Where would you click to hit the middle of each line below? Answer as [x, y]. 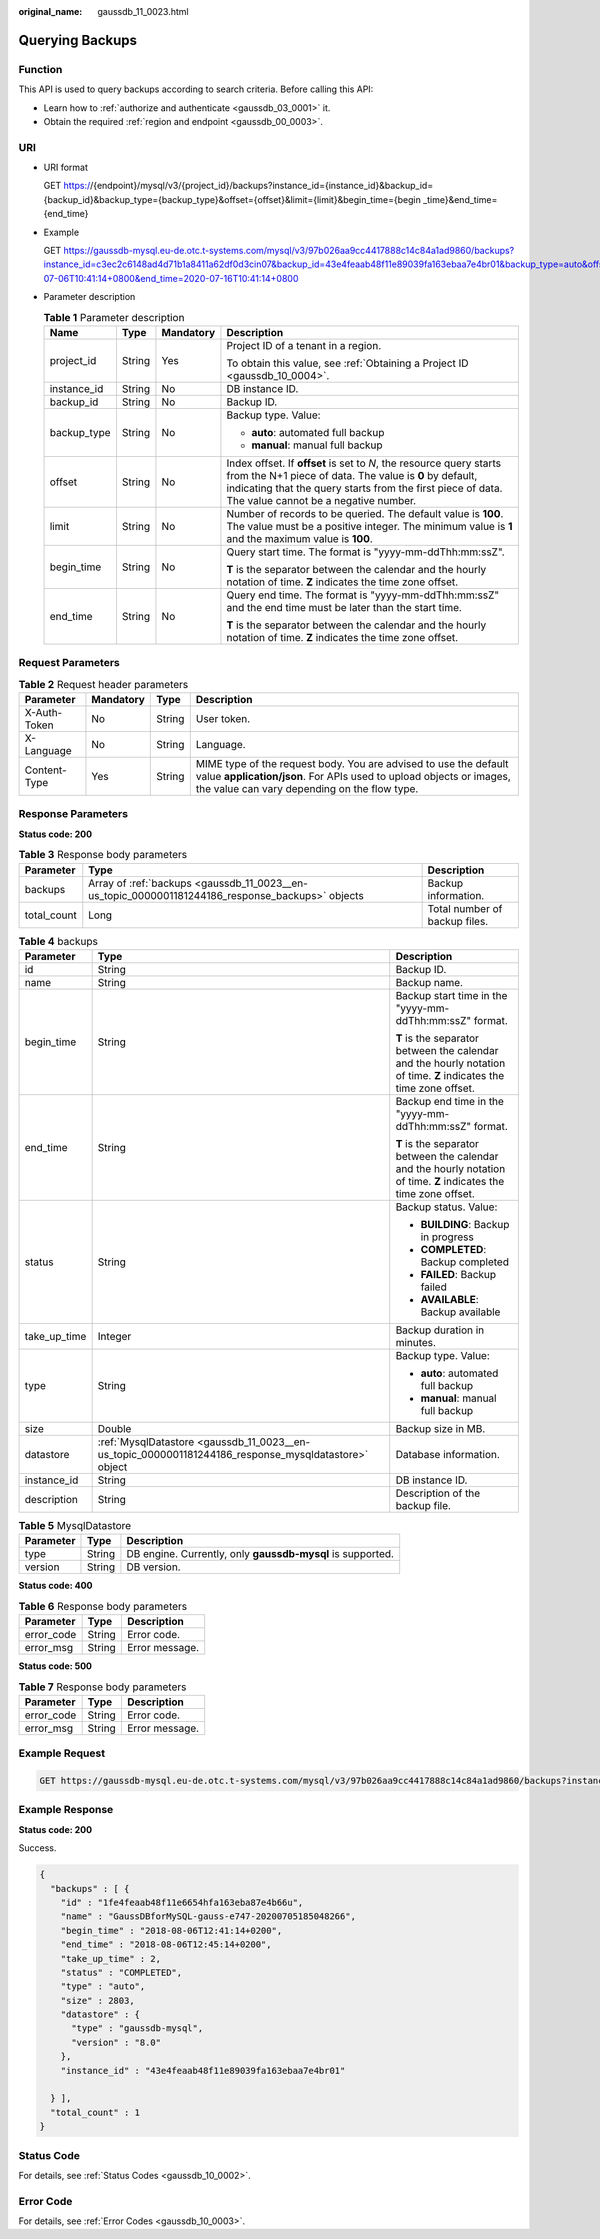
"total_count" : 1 [95, 2112]
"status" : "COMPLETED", [121, 1972]
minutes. [416, 1342]
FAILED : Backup [458, 1274]
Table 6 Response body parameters [103, 1606]
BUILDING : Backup [465, 1224]
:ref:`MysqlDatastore [146, 1442]
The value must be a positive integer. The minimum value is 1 [369, 526]
